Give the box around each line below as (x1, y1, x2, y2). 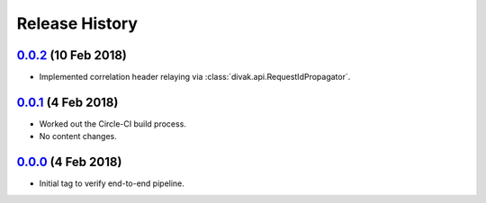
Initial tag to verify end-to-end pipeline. (39, 178, 184, 189)
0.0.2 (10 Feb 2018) (16, 48, 128, 63)
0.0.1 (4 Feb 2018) (16, 94, 119, 110)
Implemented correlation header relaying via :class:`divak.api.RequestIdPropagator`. (39, 72, 351, 83)
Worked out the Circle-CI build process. (39, 118, 186, 129)
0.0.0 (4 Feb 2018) (16, 154, 122, 170)
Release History (16, 13, 139, 33)
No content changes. (39, 131, 117, 142)
